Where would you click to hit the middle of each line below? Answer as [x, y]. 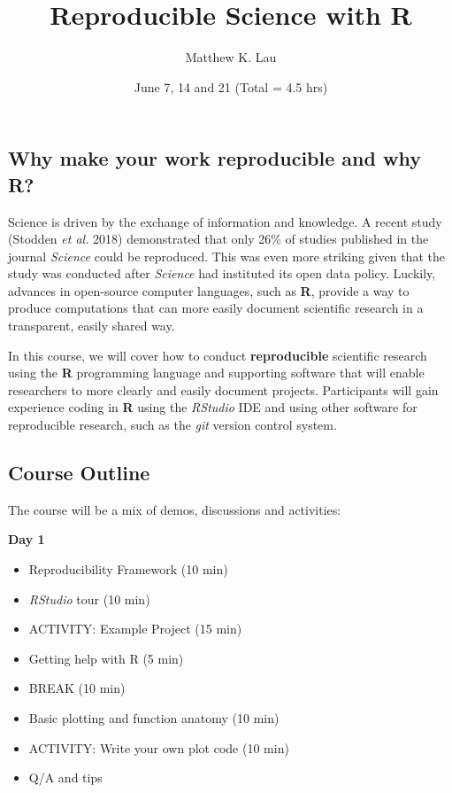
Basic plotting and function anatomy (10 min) [154, 718]
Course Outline [79, 473]
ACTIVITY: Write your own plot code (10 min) [159, 747]
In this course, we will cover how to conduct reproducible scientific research [218, 355]
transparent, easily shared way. [92, 326]
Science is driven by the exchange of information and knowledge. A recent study [225, 221]
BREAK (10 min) [77, 688]
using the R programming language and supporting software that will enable [216, 373]
